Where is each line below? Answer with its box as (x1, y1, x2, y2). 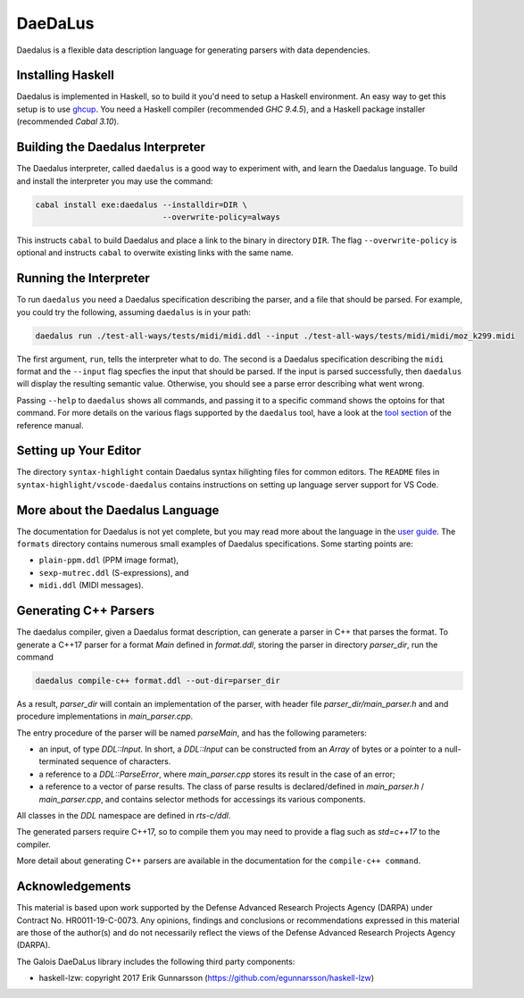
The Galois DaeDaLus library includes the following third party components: (16, 956, 295, 967)
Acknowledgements (16, 879, 131, 894)
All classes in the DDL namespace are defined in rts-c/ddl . (16, 811, 231, 821)
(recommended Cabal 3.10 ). (16, 116, 120, 127)
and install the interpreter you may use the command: (16, 175, 213, 187)
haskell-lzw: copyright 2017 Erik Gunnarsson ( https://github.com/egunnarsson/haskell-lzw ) (38, 973, 375, 984)
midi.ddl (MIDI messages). (38, 580, 145, 591)
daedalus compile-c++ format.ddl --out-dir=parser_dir (35, 675, 280, 686)
